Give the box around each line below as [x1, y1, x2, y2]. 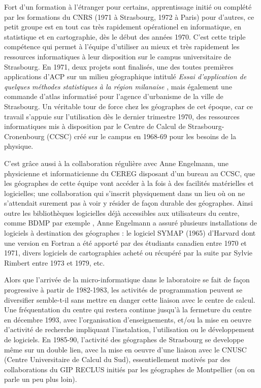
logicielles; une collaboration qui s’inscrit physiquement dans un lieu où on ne [4, 187, 245, 198]
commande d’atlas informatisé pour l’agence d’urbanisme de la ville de [4, 91, 223, 102]
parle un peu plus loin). [4, 374, 77, 384]
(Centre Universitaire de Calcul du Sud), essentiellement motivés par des [4, 354, 231, 365]
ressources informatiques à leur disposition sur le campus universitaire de [4, 51, 232, 61]
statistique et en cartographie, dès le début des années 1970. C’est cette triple [4, 31, 246, 42]
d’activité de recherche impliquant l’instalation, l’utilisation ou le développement [4, 324, 254, 335]
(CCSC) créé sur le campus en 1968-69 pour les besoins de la [47, 131, 237, 141]
